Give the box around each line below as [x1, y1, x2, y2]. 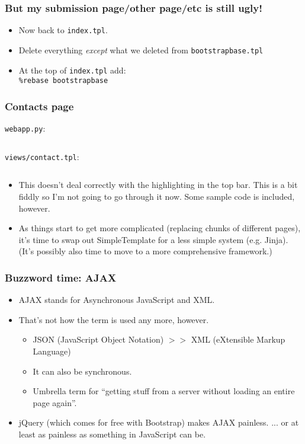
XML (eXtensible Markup [191, 333, 285, 346]
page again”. [33, 396, 77, 408]
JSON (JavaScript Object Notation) [33, 333, 164, 346]
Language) [33, 344, 71, 357]
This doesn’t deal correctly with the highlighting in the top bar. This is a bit [18, 178, 298, 191]
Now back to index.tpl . [18, 24, 108, 36]
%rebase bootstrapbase [18, 76, 108, 85]
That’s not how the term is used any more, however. [18, 313, 209, 325]
